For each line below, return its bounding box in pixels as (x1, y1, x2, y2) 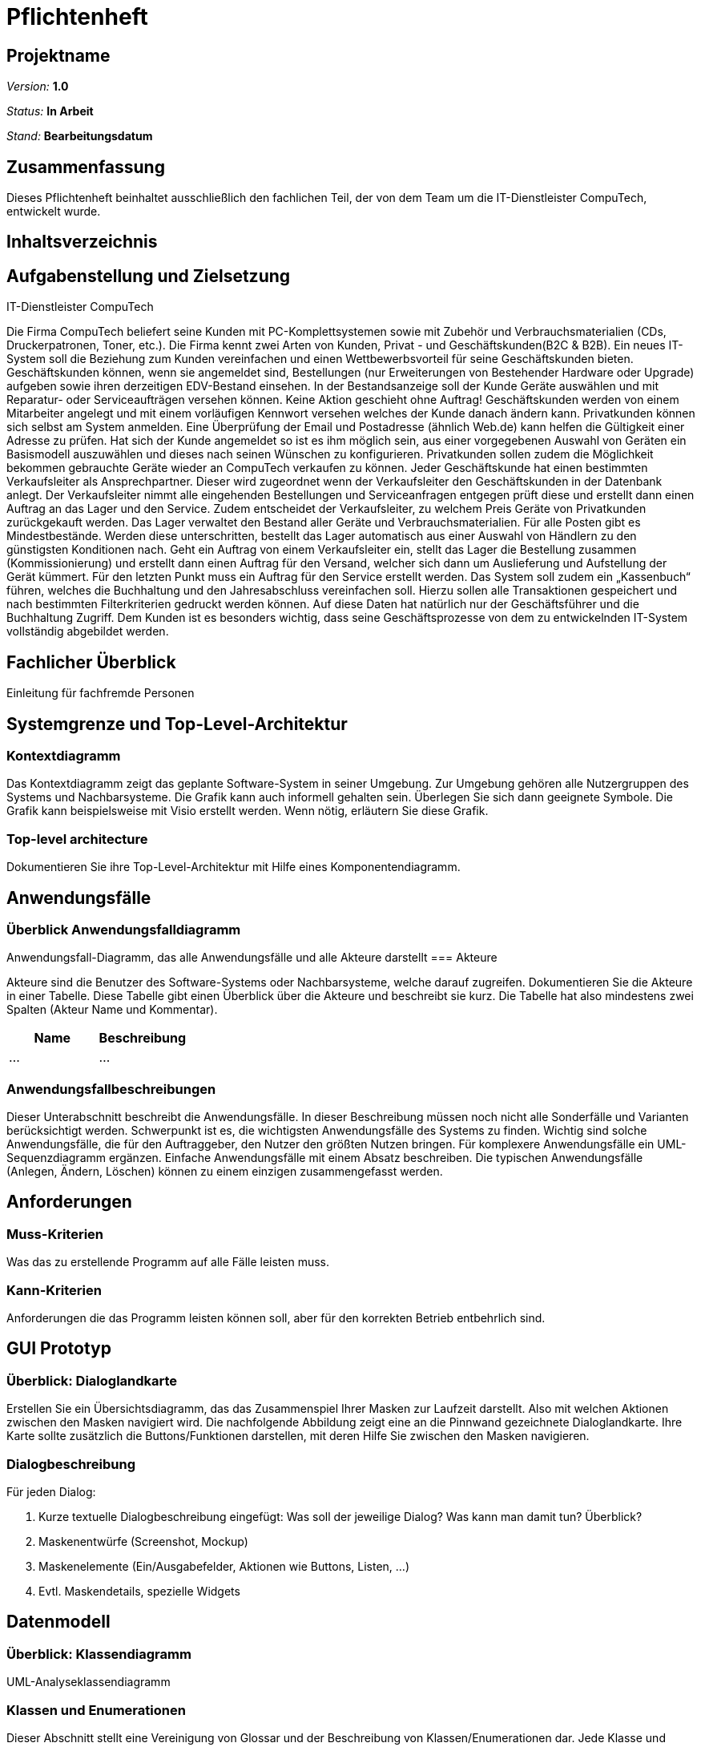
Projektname (6, 45, 111, 66)
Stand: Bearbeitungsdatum (6, 129, 153, 143)
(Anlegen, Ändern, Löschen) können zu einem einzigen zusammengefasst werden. (6, 1164, 443, 1179)
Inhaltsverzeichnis (6, 232, 158, 252)
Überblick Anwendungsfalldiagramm (6, 921, 241, 938)
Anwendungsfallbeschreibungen (6, 1080, 216, 1097)
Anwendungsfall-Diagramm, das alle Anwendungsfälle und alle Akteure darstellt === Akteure (6, 950, 498, 965)
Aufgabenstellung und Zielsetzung (6, 265, 291, 286)
